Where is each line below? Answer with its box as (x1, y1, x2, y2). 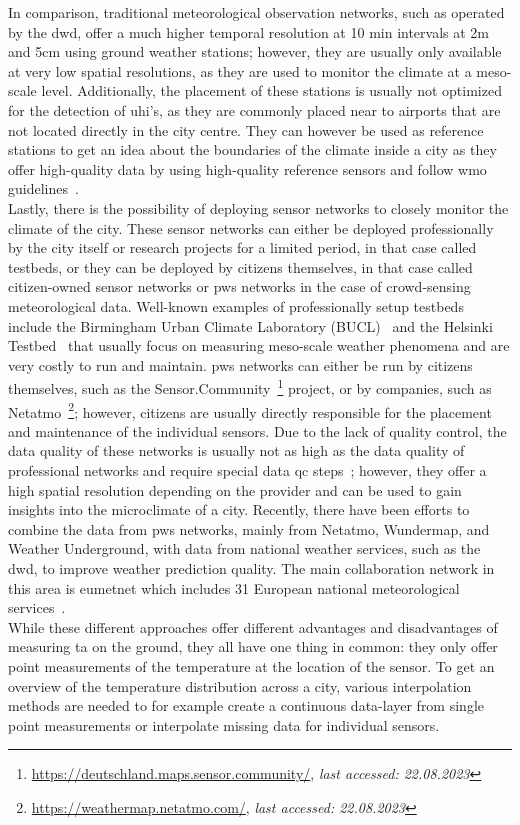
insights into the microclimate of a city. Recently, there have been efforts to (8, 499, 470, 520)
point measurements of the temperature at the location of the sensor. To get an (8, 655, 495, 676)
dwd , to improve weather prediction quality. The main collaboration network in (8, 557, 495, 578)
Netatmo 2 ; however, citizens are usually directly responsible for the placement (8, 398, 492, 422)
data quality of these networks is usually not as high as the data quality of (8, 440, 465, 461)
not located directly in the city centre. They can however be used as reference (8, 119, 484, 140)
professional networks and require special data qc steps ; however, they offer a (8, 459, 487, 480)
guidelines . (8, 178, 79, 199)
